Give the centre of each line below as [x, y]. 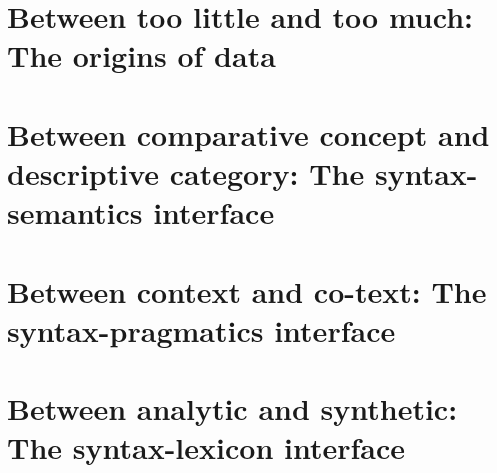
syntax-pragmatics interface [201, 329]
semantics [75, 212]
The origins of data [141, 55]
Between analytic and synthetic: [232, 408]
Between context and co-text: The [247, 290]
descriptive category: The [186, 172]
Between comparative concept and [248, 133]
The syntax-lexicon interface [206, 447]
